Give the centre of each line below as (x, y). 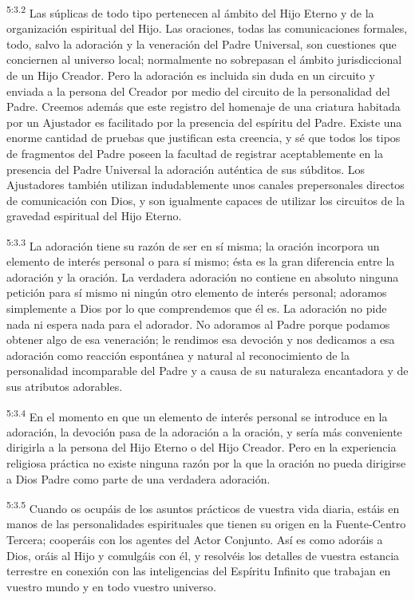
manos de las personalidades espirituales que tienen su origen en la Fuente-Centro (206, 524)
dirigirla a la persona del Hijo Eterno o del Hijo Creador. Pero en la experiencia (202, 447)
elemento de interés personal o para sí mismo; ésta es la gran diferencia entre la (201, 261)
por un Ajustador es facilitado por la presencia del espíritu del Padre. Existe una (204, 122)
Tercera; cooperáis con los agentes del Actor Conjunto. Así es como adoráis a (195, 540)
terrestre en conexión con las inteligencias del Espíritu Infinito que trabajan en (199, 571)
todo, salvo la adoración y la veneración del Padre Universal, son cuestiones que (202, 43)
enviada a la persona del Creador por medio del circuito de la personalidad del (198, 91)
